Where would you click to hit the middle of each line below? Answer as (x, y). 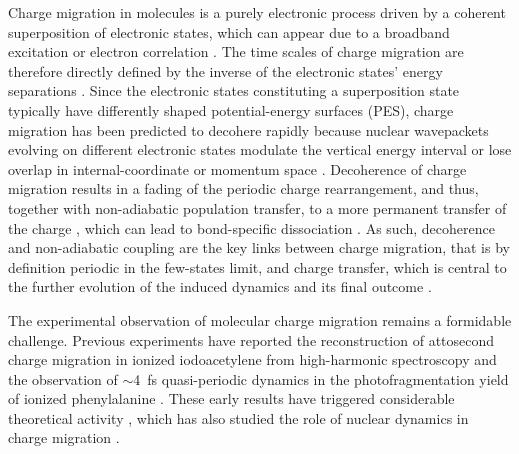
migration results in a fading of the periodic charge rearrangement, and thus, (243, 188)
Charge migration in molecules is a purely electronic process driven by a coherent (257, 12)
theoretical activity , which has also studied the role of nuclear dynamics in (238, 417)
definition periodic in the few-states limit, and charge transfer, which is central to (257, 266)
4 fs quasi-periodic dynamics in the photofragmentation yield (321, 378)
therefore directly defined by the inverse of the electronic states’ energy (225, 70)
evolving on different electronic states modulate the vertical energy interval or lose (260, 149)
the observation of (63, 378)
